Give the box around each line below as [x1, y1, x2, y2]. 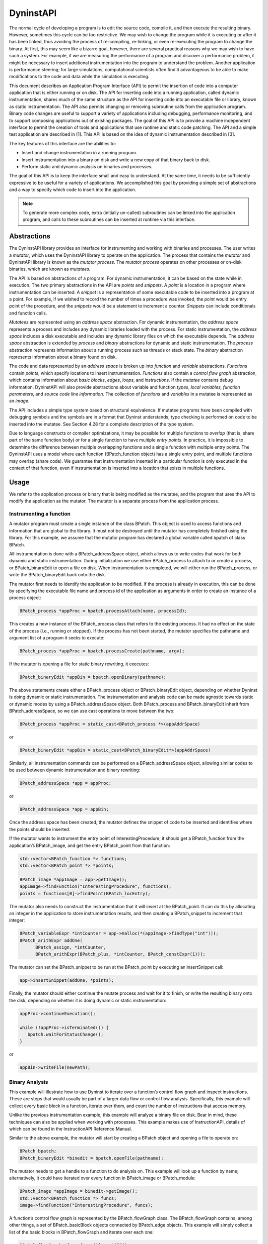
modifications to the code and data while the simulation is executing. [9, 74, 150, 80]
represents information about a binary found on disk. [9, 354, 117, 360]
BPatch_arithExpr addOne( [19, 937, 83, 943]
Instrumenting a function [9, 511, 70, 517]
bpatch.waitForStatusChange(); [27, 1032, 104, 1037]
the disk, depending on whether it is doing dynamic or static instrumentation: [9, 997, 166, 1003]
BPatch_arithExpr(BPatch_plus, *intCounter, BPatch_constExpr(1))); [35, 951, 206, 957]
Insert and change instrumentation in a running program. [21, 150, 137, 156]
